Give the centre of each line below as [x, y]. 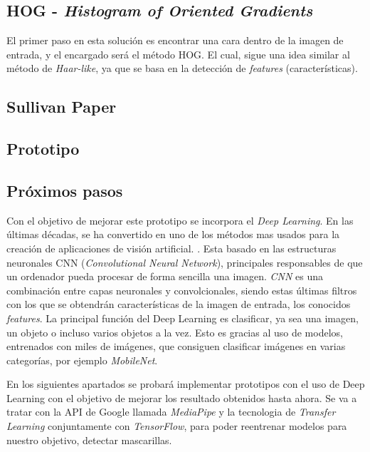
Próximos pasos [65, 190]
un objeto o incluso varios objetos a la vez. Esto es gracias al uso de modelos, [175, 332]
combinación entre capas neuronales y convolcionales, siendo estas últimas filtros [182, 290]
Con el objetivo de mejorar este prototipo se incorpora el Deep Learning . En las [180, 220]
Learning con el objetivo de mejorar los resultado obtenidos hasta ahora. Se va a [182, 397]
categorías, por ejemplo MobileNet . [82, 360]
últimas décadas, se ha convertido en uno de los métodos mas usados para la [173, 234]
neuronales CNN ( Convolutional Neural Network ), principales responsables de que [185, 262]
